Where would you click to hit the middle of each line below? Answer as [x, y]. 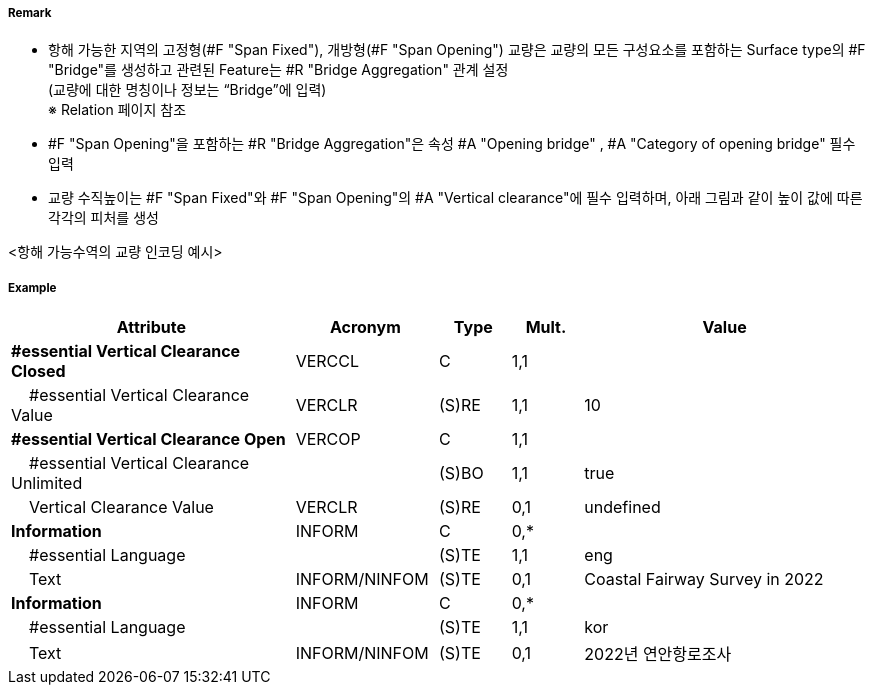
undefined [622, 507]
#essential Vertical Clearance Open [148, 439]
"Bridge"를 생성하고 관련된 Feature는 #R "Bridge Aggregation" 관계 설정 [278, 70]
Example [32, 287]
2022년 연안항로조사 [658, 654]
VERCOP [328, 439]
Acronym [365, 327]
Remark [30, 13]
